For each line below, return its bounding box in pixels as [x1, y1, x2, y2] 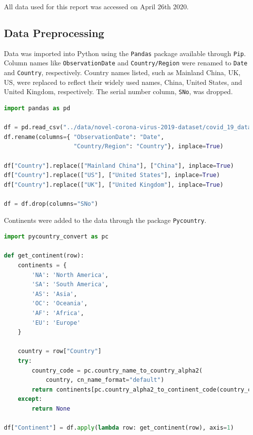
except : [18, 395, 42, 403]
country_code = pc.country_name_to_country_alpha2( [32, 367, 203, 374]
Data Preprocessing [4, 25, 105, 40]
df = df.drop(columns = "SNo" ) [4, 200, 98, 207]
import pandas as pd [4, 105, 71, 112]
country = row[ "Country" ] [18, 348, 102, 355]
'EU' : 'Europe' [32, 319, 81, 326]
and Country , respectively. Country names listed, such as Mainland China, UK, [4, 67, 241, 78]
